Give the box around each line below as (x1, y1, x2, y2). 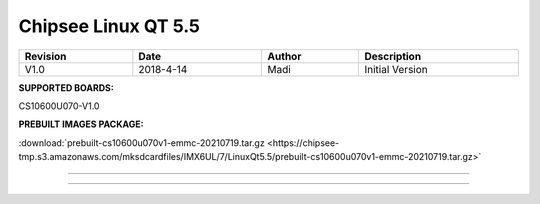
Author (267, 49, 302, 63)
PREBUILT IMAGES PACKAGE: (18, 118, 144, 130)
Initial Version (364, 62, 429, 76)
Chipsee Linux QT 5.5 (18, 15, 200, 37)
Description (364, 49, 422, 63)
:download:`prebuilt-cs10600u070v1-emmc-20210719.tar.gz (18, 136, 265, 149)
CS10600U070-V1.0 (18, 100, 100, 112)
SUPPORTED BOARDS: (18, 81, 114, 94)
